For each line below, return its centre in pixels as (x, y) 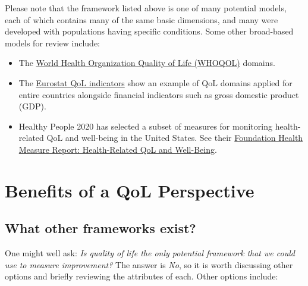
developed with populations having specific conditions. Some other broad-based (149, 31)
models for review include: (52, 43)
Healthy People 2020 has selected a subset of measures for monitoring (145, 126)
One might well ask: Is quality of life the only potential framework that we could (150, 253)
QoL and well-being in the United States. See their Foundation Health (175, 138)
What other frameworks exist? (100, 228)
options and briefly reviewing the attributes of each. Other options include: (142, 276)
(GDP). (32, 106)
